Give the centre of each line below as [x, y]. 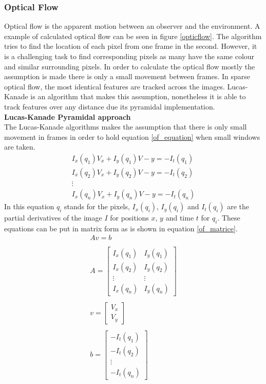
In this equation [29, 206]
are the [238, 206]
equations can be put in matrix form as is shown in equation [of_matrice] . [121, 228]
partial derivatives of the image [53, 218]
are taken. [20, 147]
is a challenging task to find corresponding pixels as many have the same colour [129, 56]
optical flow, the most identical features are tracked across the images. [115, 86]
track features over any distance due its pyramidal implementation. [110, 106]
